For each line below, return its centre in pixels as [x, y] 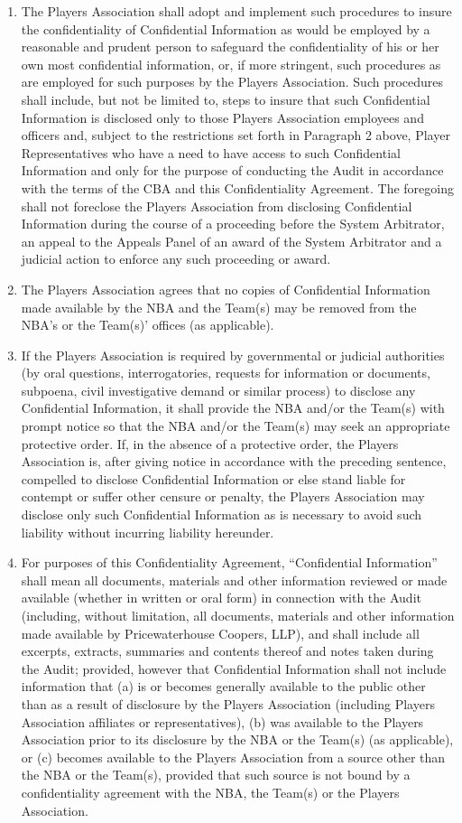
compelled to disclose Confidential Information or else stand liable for [213, 478]
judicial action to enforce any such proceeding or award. [176, 259]
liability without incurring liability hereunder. [148, 532]
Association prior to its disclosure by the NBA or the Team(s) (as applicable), [237, 739]
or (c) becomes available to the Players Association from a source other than [233, 757]
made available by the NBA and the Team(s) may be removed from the [219, 307]
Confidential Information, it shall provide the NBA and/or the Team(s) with [233, 408]
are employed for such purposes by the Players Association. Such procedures [232, 82]
